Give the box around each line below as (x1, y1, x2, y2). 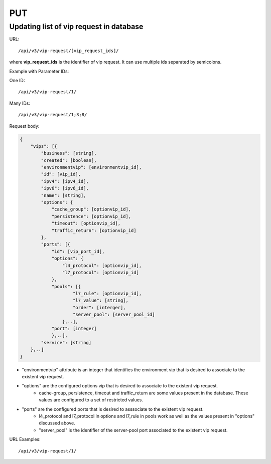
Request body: (9, 123, 40, 129)
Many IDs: (9, 100, 30, 106)
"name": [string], (41, 192, 86, 198)
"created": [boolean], (41, 157, 97, 163)
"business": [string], (41, 150, 97, 156)
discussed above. (39, 420, 75, 426)
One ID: (9, 77, 25, 83)
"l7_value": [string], (73, 298, 129, 303)
